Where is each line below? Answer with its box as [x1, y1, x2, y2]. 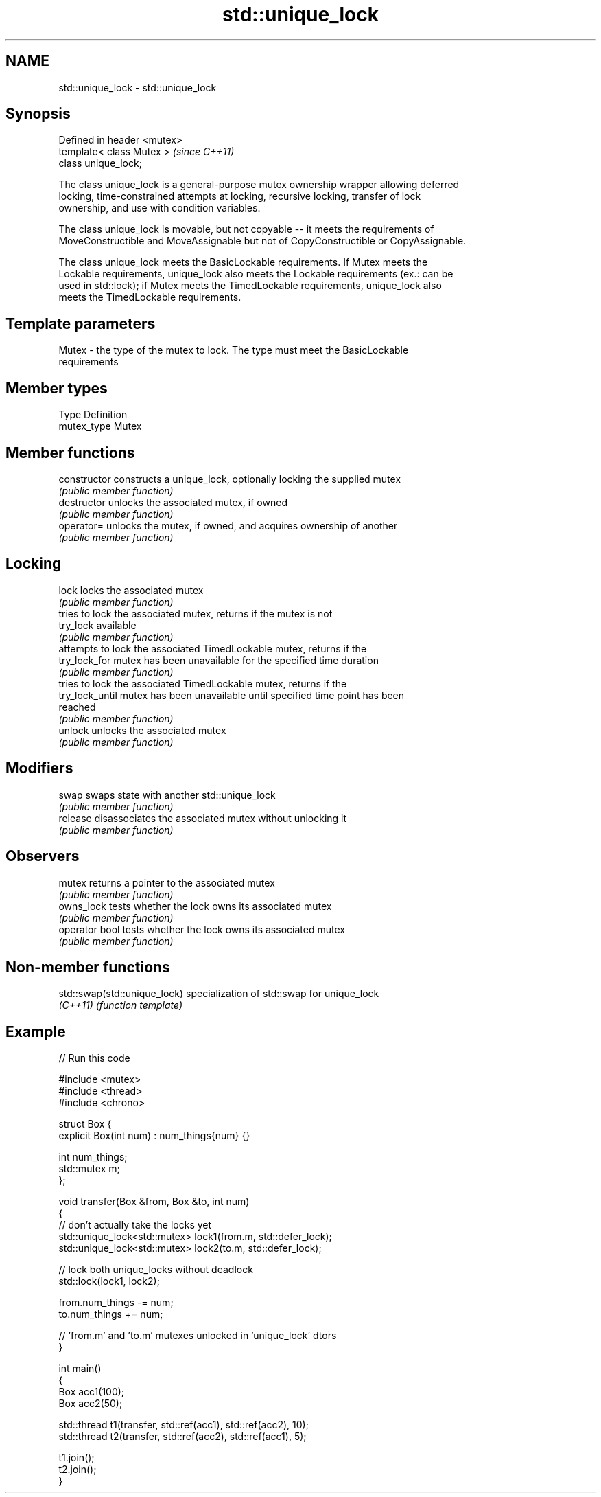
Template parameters [5, 315, 156, 332]
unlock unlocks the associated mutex [58, 724, 226, 736]
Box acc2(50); [58, 1397, 123, 1410]
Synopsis [5, 105, 71, 123]
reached [58, 700, 96, 713]
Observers [5, 847, 80, 865]
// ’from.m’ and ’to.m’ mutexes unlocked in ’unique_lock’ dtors [58, 1329, 337, 1342]
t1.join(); [58, 1452, 95, 1464]
